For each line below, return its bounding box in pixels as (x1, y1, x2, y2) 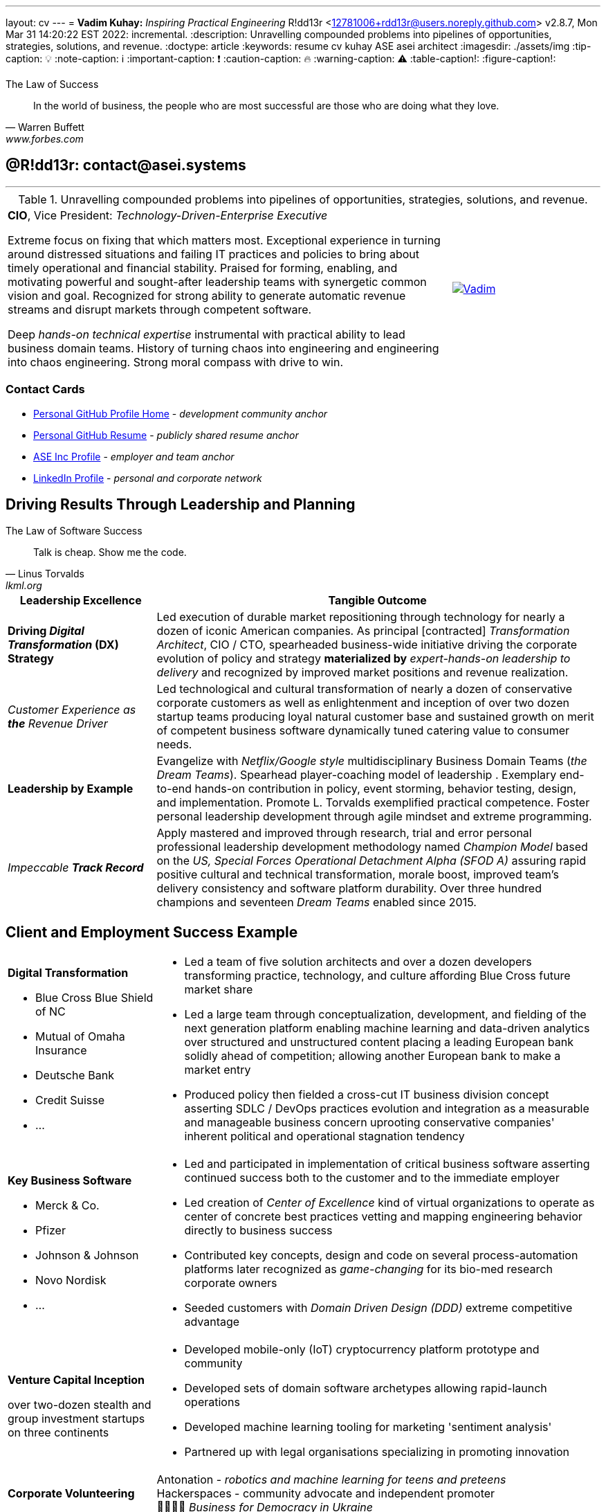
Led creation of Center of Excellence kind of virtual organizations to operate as (184, 1196, 595, 1210)
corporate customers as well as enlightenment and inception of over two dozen (156, 696, 569, 710)
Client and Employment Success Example (6, 923, 298, 941)
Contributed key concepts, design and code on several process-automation (184, 1248, 578, 1263)
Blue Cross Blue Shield (35, 991, 154, 1005)
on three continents (8, 1425, 109, 1440)
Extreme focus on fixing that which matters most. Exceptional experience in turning (8, 233, 441, 247)
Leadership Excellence (19, 593, 142, 608)
